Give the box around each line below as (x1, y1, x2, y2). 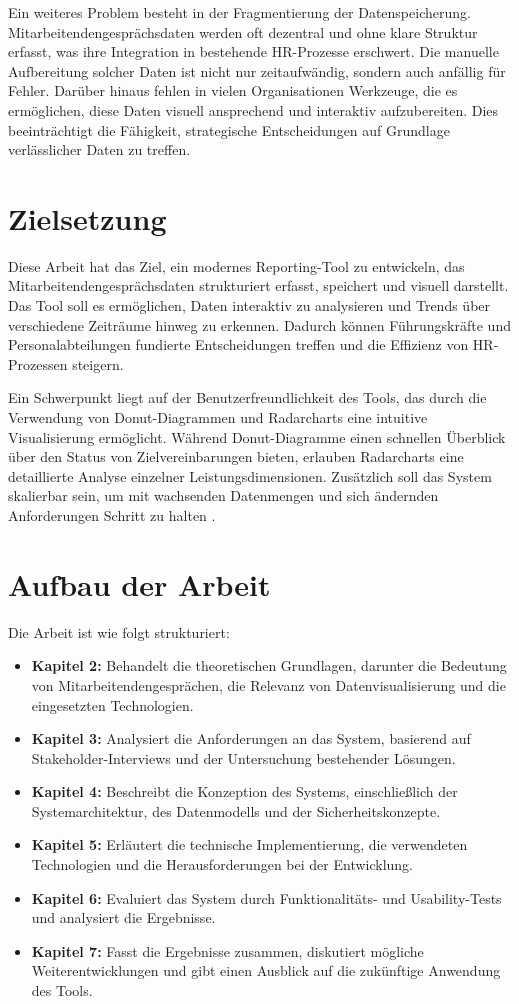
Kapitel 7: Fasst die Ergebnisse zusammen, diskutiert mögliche (31, 940, 424, 961)
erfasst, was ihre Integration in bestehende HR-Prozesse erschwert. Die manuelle (8, 41, 499, 62)
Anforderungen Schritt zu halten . (8, 505, 216, 525)
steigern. (72, 353, 124, 374)
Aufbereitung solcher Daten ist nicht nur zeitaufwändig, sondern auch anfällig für (8, 60, 506, 81)
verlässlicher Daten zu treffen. (8, 139, 191, 160)
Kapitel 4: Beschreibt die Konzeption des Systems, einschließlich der (31, 781, 458, 802)
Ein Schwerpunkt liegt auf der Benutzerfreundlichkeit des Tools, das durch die (8, 387, 487, 408)
